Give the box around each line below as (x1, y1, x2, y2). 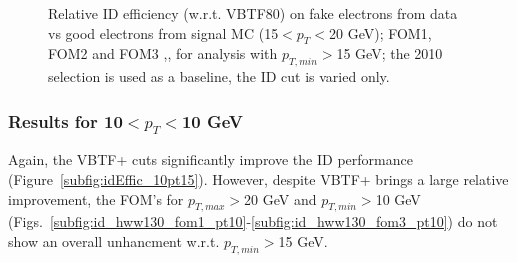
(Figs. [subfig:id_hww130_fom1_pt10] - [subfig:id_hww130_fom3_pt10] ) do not (8, 211, 498, 232)
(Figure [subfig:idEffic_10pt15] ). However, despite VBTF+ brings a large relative (8, 168, 509, 189)
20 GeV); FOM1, (329, 22, 432, 43)
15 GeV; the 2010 (336, 43, 443, 64)
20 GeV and (244, 188, 317, 209)
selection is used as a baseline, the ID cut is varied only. (48, 66, 390, 87)
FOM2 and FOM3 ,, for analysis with (48, 43, 278, 64)
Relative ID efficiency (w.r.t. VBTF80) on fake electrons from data (48, 3, 458, 23)
